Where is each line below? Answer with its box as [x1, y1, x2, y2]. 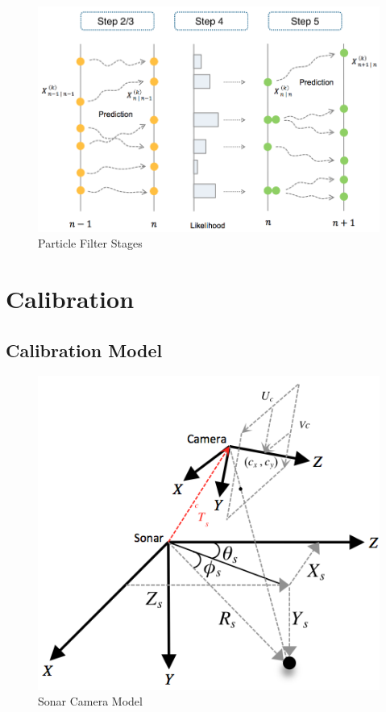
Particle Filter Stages [38, 235, 143, 252]
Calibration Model [6, 337, 163, 362]
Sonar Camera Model [38, 693, 143, 710]
